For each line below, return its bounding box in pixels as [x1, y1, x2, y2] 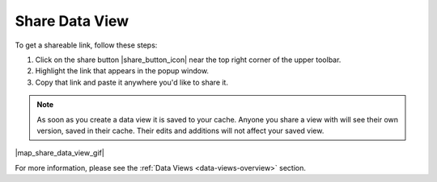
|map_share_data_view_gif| [15, 148, 104, 158]
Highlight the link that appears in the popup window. [35, 66, 210, 76]
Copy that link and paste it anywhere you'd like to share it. [35, 77, 228, 87]
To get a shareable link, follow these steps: [15, 40, 158, 50]
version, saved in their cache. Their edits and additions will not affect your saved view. [36, 126, 325, 135]
